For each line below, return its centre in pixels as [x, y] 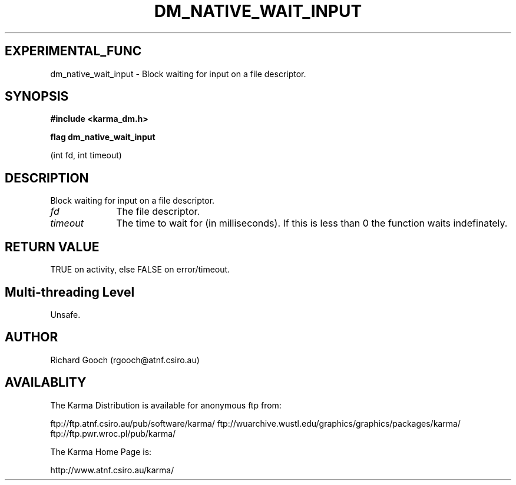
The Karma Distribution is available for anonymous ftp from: [166, 405]
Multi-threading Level [70, 292]
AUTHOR [32, 337]
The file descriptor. [158, 212]
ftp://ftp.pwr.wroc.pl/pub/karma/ [113, 433]
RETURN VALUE [52, 247]
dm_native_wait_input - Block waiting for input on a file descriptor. [178, 74]
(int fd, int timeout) [86, 155]
